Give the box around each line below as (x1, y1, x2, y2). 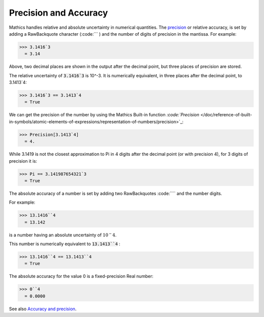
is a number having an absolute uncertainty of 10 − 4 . (9, 232, 117, 238)
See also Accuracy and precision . (9, 306, 77, 312)
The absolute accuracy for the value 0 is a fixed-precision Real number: (9, 274, 154, 279)
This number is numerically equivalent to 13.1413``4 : (9, 241, 121, 247)
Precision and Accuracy (9, 7, 108, 18)
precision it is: (9, 158, 38, 164)
